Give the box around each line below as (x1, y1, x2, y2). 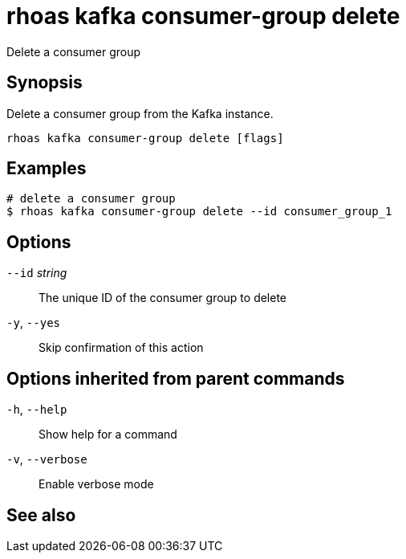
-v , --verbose (6, 452, 87, 467)
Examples (6, 158, 87, 179)
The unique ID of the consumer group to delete (39, 291, 287, 305)
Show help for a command (39, 427, 177, 442)
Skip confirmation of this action (39, 341, 204, 355)
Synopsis (6, 72, 83, 93)
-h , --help (6, 402, 67, 417)
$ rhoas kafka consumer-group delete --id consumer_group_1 (6, 205, 392, 218)
